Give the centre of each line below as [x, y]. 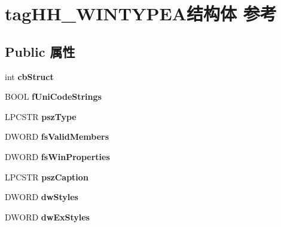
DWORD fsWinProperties [57, 156]
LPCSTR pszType [41, 116]
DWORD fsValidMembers [57, 136]
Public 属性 [40, 51]
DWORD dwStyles [42, 197]
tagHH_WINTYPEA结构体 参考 [141, 13]
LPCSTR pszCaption [47, 177]
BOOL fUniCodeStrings [53, 96]
